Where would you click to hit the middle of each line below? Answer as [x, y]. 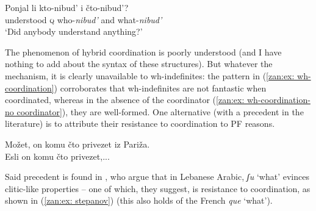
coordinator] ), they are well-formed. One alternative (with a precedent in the [160, 111]
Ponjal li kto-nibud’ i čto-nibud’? [67, 7]
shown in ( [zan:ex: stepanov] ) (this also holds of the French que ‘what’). [139, 200]
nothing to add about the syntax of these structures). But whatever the [139, 64]
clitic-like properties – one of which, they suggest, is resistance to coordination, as [158, 188]
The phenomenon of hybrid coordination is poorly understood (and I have [143, 52]
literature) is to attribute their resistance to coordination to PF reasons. [140, 123]
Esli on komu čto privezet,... [57, 156]
